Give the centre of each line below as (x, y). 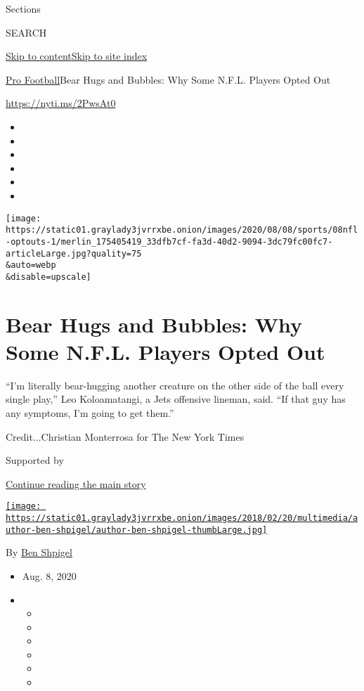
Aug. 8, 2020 (49, 575)
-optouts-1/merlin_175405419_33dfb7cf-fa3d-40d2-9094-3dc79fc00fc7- (169, 241)
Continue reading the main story (76, 483)
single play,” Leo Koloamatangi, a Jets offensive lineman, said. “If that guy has (176, 399)
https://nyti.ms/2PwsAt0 (61, 103)
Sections (23, 8)
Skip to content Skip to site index (77, 56)
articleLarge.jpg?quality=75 (74, 253)
